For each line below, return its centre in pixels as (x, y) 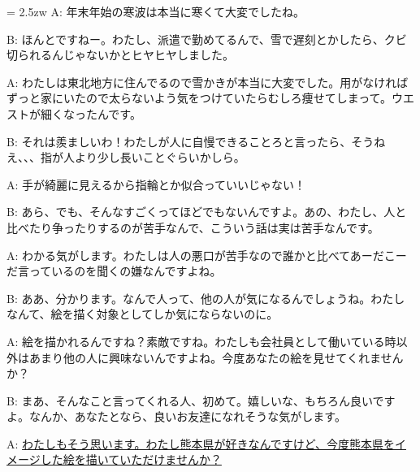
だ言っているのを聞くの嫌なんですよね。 (114, 271)
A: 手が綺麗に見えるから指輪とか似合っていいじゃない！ (156, 184)
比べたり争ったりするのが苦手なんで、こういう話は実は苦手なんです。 (193, 227)
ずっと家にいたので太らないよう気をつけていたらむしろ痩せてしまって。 (199, 98)
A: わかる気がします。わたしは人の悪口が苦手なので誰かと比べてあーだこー (207, 255)
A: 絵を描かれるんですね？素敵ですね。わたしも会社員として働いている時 (201, 341)
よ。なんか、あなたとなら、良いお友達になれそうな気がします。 (176, 416)
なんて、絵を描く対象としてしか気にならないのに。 (143, 314)
